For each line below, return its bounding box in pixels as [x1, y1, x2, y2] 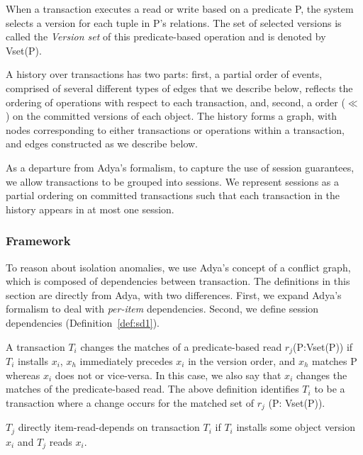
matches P [312, 353, 357, 368]
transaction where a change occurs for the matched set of [6, 395, 254, 410]
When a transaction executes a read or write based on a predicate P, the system [6, 1, 354, 16]
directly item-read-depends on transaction [18, 420, 200, 434]
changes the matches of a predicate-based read [80, 339, 282, 354]
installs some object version [236, 420, 355, 434]
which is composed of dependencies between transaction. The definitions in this [6, 274, 350, 288]
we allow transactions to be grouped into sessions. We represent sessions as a [6, 174, 340, 189]
